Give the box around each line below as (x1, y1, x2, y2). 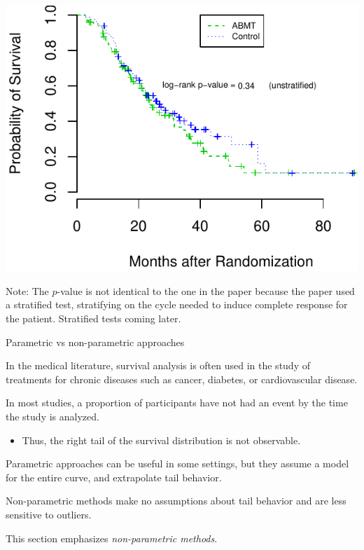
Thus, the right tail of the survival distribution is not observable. (22, 432, 301, 447)
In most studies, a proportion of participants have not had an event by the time (6, 395, 348, 410)
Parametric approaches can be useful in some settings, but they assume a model (6, 456, 349, 471)
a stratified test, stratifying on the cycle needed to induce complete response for (6, 297, 348, 312)
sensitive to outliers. (6, 507, 92, 521)
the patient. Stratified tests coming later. (6, 311, 181, 326)
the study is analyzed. (6, 409, 99, 423)
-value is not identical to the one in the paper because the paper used (57, 283, 355, 298)
